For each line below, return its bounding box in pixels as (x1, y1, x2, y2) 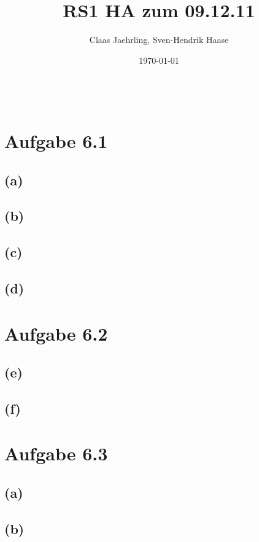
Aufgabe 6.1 (4, 128, 108, 153)
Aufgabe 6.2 (4, 320, 108, 346)
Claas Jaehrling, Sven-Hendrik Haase (89, 33, 229, 46)
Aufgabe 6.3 (4, 441, 108, 466)
